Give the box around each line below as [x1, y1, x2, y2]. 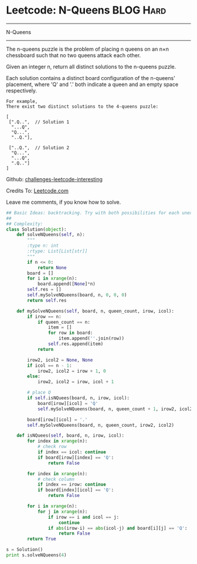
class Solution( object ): [6, 226, 67, 233]
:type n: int [27, 243, 59, 249]
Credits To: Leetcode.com [6, 187, 69, 194]
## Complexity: [6, 221, 43, 227]
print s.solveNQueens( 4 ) [6, 552, 67, 558]
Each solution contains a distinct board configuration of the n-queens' [6, 74, 176, 81]
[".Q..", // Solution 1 [8, 119, 69, 125]
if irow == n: [27, 313, 62, 320]
